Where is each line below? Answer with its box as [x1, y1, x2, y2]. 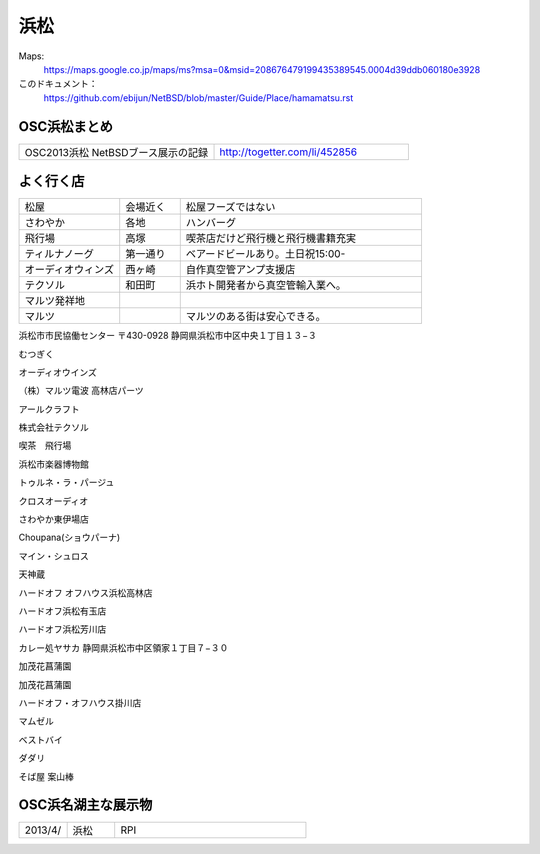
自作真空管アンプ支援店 [185, 263, 296, 277]
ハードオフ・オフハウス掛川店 [18, 696, 142, 709]
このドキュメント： [18, 78, 98, 90]
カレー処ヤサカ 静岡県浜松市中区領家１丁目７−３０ [18, 641, 229, 654]
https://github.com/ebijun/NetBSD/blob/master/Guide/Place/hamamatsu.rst [43, 91, 354, 104]
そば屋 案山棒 [18, 770, 74, 782]
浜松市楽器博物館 [18, 458, 89, 470]
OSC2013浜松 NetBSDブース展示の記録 [24, 145, 209, 159]
